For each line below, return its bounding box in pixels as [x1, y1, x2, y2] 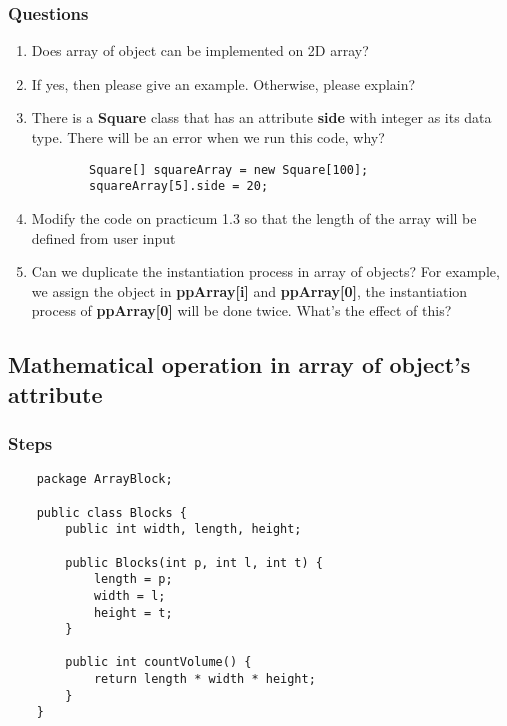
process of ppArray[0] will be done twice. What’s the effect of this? [31, 300, 452, 321]
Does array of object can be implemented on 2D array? [31, 40, 369, 61]
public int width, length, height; [65, 522, 302, 537]
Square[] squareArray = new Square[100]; [89, 162, 369, 177]
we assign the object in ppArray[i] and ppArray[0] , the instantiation [31, 280, 468, 301]
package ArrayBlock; [36, 472, 173, 487]
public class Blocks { [36, 505, 187, 520]
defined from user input [31, 227, 176, 248]
